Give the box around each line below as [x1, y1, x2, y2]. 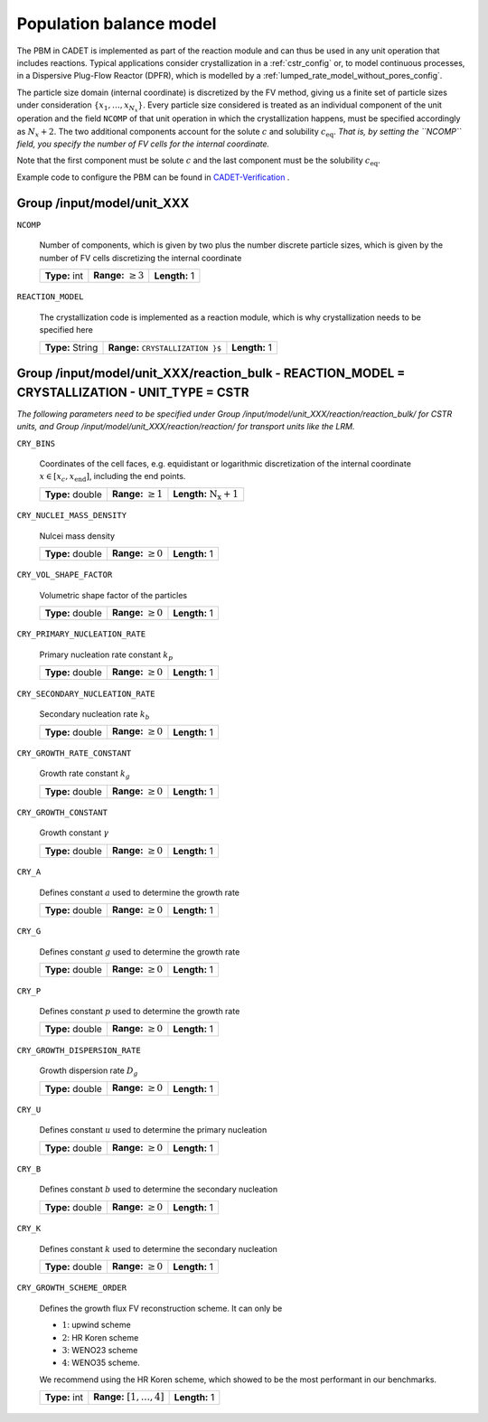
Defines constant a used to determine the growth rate [39, 887, 239, 898]
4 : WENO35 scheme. [61, 1357, 140, 1369]
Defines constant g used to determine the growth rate [39, 946, 240, 957]
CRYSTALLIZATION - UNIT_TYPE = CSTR [16, 384, 249, 400]
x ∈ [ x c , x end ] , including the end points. [39, 471, 186, 484]
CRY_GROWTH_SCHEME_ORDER [16, 1283, 127, 1293]
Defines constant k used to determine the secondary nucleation [39, 1243, 277, 1254]
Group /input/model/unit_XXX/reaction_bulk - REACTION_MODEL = [16, 366, 406, 381]
